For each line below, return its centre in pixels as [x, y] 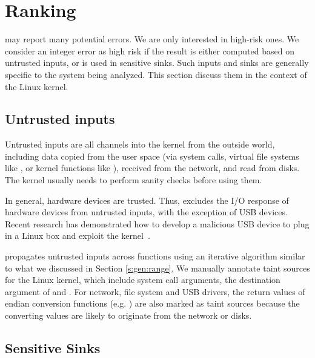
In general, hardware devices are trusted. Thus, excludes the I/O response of [147, 200]
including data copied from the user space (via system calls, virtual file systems [152, 156]
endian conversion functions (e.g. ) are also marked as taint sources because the [152, 303]
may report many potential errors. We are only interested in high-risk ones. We [152, 39]
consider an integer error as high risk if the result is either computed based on [150, 50]
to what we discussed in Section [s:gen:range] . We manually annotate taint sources [157, 268]
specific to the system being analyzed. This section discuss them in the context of [156, 74]
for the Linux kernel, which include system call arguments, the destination [143, 280]
